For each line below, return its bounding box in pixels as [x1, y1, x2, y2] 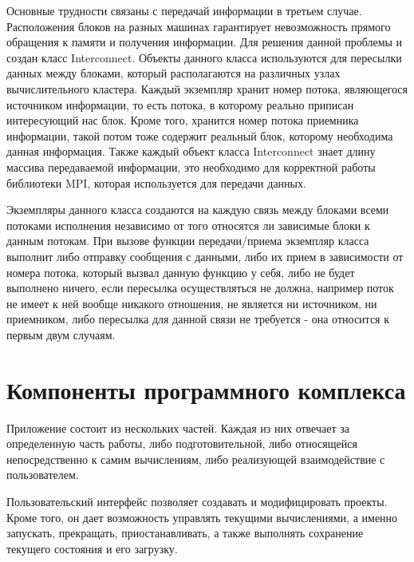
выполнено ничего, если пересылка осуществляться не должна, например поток [6, 279, 394, 296]
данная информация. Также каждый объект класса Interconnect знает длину [6, 143, 376, 160]
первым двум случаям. [6, 326, 116, 342]
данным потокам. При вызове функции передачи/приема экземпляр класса [6, 232, 369, 249]
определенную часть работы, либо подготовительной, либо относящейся [6, 435, 357, 452]
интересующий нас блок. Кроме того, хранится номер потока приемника [6, 112, 359, 129]
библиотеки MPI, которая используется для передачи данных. [6, 174, 306, 191]
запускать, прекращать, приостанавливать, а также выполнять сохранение [6, 524, 364, 541]
